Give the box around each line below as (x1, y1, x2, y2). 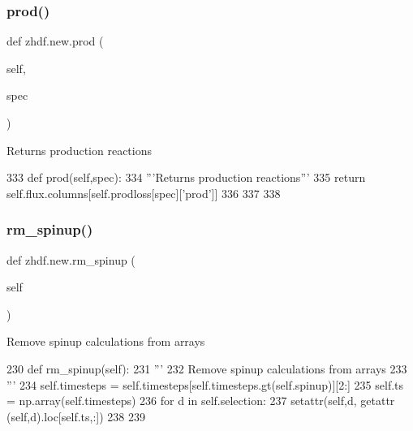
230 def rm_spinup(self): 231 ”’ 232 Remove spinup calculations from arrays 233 (6, 360, 407, 377)
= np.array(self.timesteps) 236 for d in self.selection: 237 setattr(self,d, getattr (6, 392, 395, 409)
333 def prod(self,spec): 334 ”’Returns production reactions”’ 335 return (6, 169, 366, 186)
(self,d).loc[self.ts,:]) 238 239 (6, 407, 145, 425)
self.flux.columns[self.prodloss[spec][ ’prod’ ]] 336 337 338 (6, 184, 281, 201)
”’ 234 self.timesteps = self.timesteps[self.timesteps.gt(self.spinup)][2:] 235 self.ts (6, 376, 404, 393)
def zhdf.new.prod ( (6, 32, 104, 50)
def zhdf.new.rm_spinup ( (6, 251, 136, 268)
